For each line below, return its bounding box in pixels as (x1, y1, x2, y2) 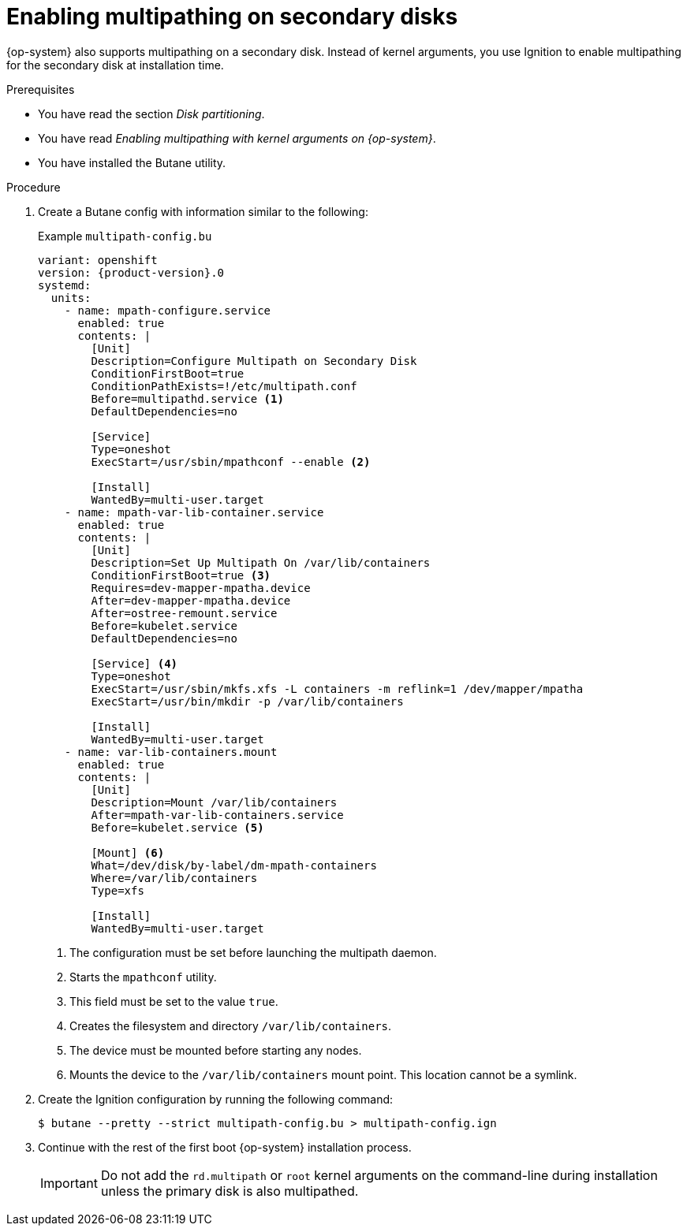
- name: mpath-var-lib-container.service (64, 505, 324, 519)
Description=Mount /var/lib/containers (91, 795, 338, 809)
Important (40, 1174, 98, 1191)
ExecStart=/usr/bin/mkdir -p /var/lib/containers (91, 694, 404, 708)
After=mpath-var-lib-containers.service (91, 808, 344, 821)
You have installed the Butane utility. (38, 155, 226, 169)
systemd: (38, 278, 91, 292)
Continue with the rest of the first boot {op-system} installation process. (38, 1140, 412, 1154)
